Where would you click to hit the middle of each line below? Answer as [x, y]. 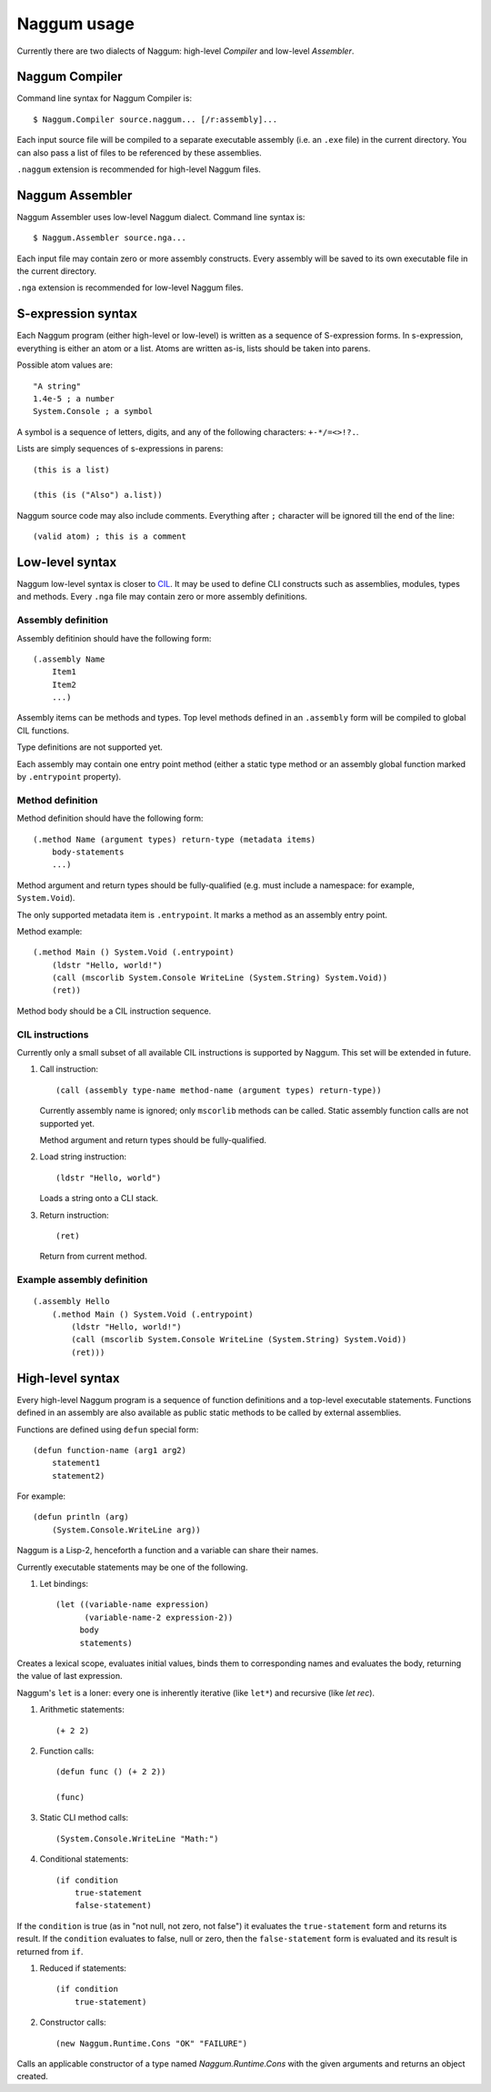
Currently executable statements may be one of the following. [132, 1567]
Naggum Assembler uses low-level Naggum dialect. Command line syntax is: [161, 217]
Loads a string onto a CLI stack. [99, 1198]
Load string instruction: [83, 1157]
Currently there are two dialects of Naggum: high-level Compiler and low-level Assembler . [185, 51]
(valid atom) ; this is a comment [110, 536]
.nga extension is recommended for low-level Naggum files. [130, 288]
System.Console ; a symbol [93, 411]
